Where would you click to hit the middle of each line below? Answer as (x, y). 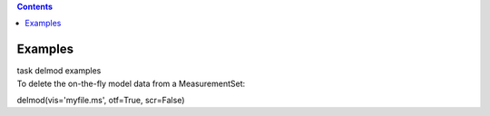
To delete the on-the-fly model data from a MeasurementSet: (131, 83)
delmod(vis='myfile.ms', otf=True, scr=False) (101, 101)
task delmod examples (59, 71)
